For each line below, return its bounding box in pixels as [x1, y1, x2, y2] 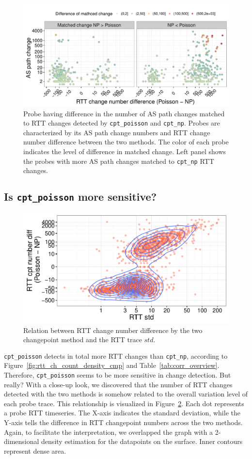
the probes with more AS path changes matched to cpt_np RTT [23, 156, 214, 166]
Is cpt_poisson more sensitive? [4, 189, 157, 204]
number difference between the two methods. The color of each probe [23, 137, 229, 147]
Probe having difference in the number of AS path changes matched [23, 108, 225, 118]
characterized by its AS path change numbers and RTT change [23, 127, 210, 137]
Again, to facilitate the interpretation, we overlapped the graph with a [4, 427, 213, 437]
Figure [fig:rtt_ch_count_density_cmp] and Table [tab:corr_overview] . [4, 360, 220, 370]
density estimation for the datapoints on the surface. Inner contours [41, 436, 243, 446]
